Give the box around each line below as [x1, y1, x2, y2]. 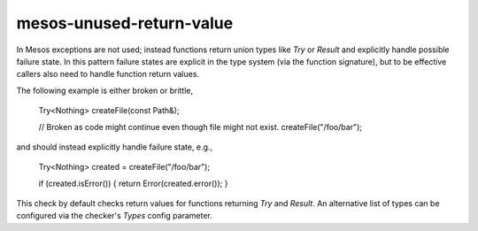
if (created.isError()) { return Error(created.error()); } [38, 178, 228, 189]
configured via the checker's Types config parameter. [16, 211, 212, 221]
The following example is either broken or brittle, [16, 85, 194, 96]
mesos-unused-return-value [16, 13, 234, 33]
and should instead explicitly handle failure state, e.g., [16, 142, 212, 152]
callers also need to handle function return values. [16, 69, 199, 80]
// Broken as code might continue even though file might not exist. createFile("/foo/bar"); [38, 121, 363, 132]
